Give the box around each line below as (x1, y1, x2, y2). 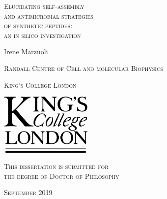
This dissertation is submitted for (4, 161, 109, 171)
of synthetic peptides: (4, 20, 72, 31)
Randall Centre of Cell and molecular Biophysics (4, 63, 163, 73)
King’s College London (4, 79, 77, 90)
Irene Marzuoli (4, 46, 48, 57)
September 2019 (4, 187, 53, 198)
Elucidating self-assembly (4, 1, 84, 11)
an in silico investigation (4, 30, 81, 40)
